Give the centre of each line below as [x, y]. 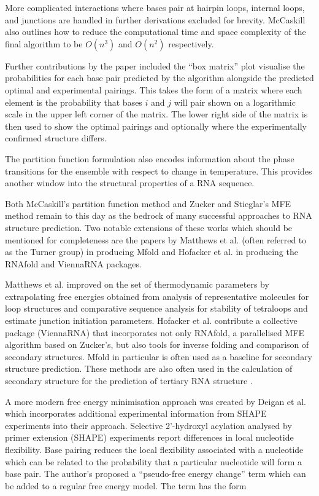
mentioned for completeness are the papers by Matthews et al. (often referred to [156, 239]
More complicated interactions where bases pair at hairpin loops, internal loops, [155, 7]
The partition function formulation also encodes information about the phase [150, 158]
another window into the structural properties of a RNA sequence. [130, 183]
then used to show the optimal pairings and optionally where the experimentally [156, 126]
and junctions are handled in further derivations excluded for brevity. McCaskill [155, 19]
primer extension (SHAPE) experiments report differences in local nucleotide [149, 437]
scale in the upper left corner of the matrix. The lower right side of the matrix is [156, 114]
